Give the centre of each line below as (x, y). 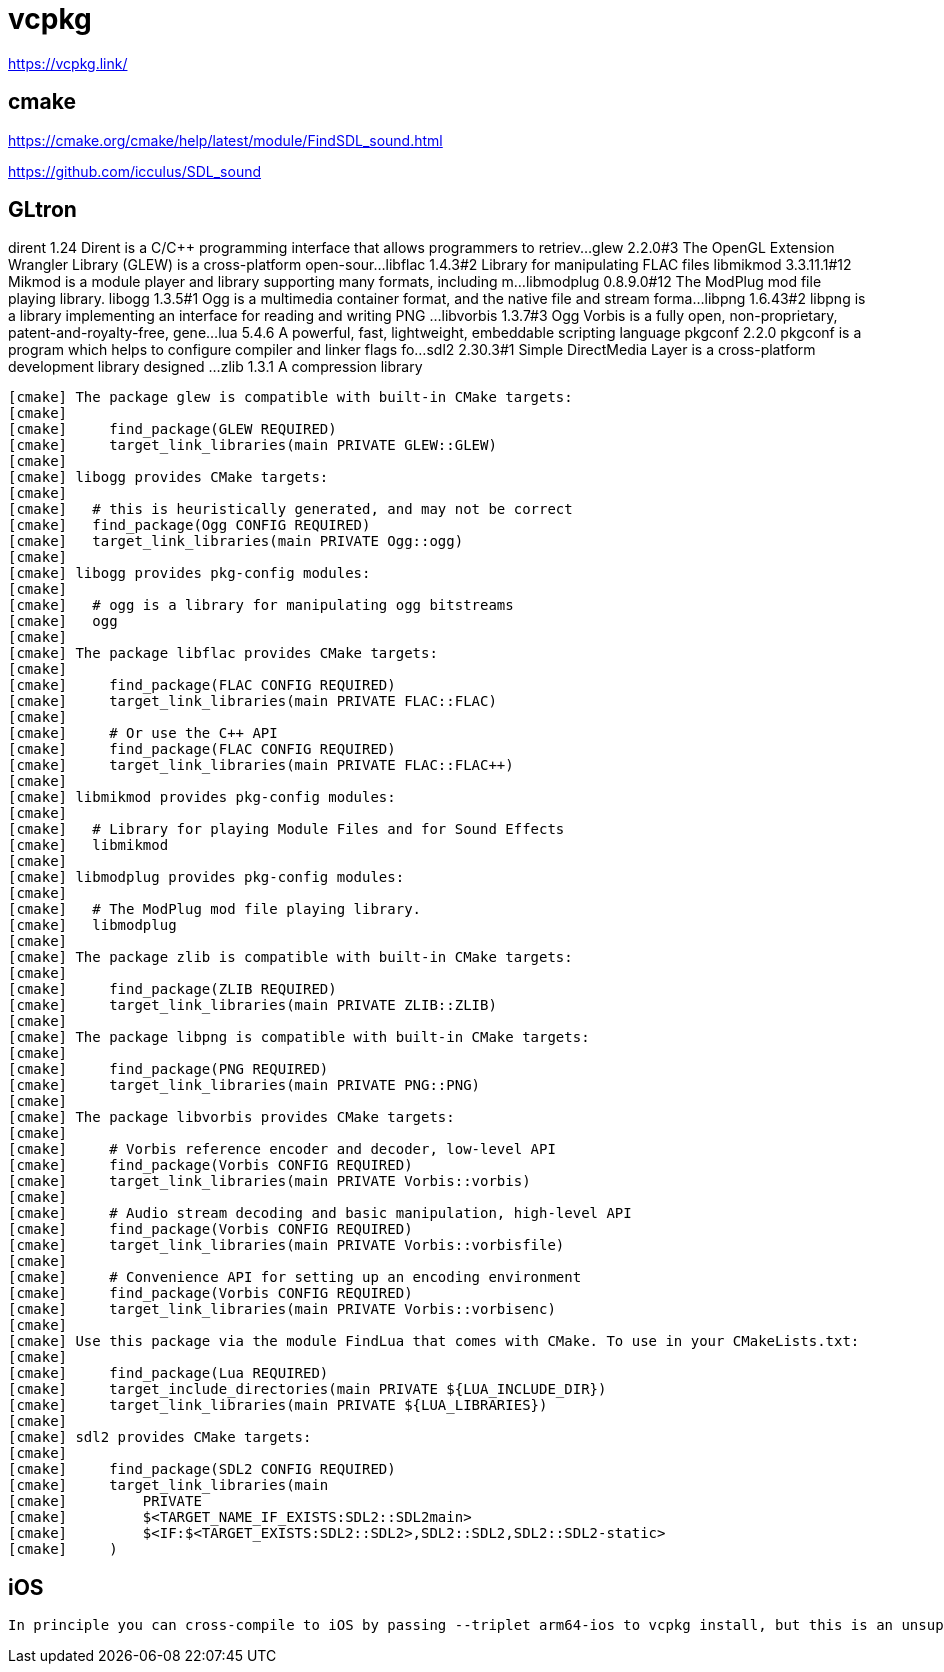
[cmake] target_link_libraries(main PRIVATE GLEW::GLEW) (252, 445)
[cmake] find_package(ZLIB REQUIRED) (172, 989)
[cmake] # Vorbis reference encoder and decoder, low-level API (282, 1149)
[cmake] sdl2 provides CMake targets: (160, 1437)
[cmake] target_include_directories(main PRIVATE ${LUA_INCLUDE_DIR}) (307, 1389)
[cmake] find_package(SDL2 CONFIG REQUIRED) (202, 1469)
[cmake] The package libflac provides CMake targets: (223, 653)
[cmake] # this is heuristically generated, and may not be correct (290, 509)
